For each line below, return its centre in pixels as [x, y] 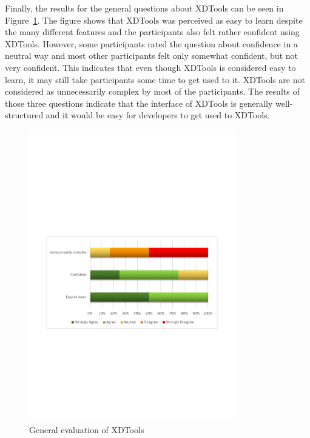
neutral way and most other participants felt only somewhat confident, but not [151, 56]
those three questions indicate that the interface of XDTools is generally [139, 103]
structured [24, 115]
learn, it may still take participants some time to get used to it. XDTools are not [155, 79]
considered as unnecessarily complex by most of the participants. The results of [152, 91]
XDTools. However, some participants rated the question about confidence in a [151, 43]
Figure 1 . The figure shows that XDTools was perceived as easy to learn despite [154, 20]
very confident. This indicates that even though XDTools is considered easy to [150, 67]
